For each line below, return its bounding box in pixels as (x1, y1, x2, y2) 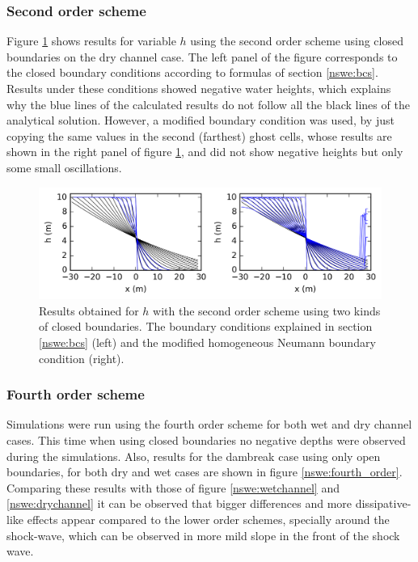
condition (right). (39, 349, 125, 366)
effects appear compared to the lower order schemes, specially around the (27, 511, 390, 528)
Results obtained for (39, 302, 139, 319)
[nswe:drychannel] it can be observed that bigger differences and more (6, 495, 353, 512)
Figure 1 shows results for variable (6, 32, 176, 49)
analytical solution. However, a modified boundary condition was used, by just (6, 112, 395, 129)
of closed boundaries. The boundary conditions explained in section (39, 318, 373, 335)
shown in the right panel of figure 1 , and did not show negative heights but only (6, 143, 403, 160)
